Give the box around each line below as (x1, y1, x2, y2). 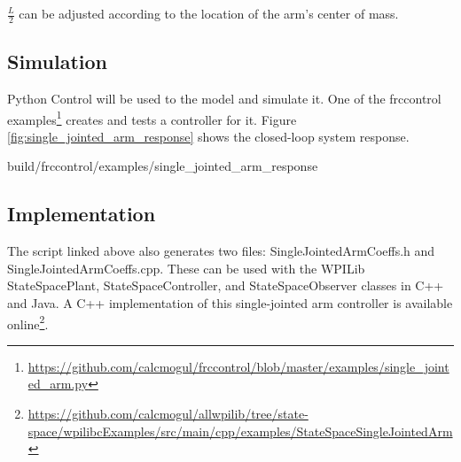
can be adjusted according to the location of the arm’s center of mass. (19, 4, 399, 22)
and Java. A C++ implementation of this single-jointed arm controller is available (7, 294, 453, 312)
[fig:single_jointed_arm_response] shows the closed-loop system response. (7, 127, 410, 145)
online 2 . (7, 312, 49, 333)
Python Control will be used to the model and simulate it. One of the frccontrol (7, 89, 441, 108)
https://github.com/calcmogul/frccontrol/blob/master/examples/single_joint (27, 357, 449, 375)
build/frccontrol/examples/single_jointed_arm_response (7, 157, 318, 175)
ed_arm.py (27, 374, 89, 393)
